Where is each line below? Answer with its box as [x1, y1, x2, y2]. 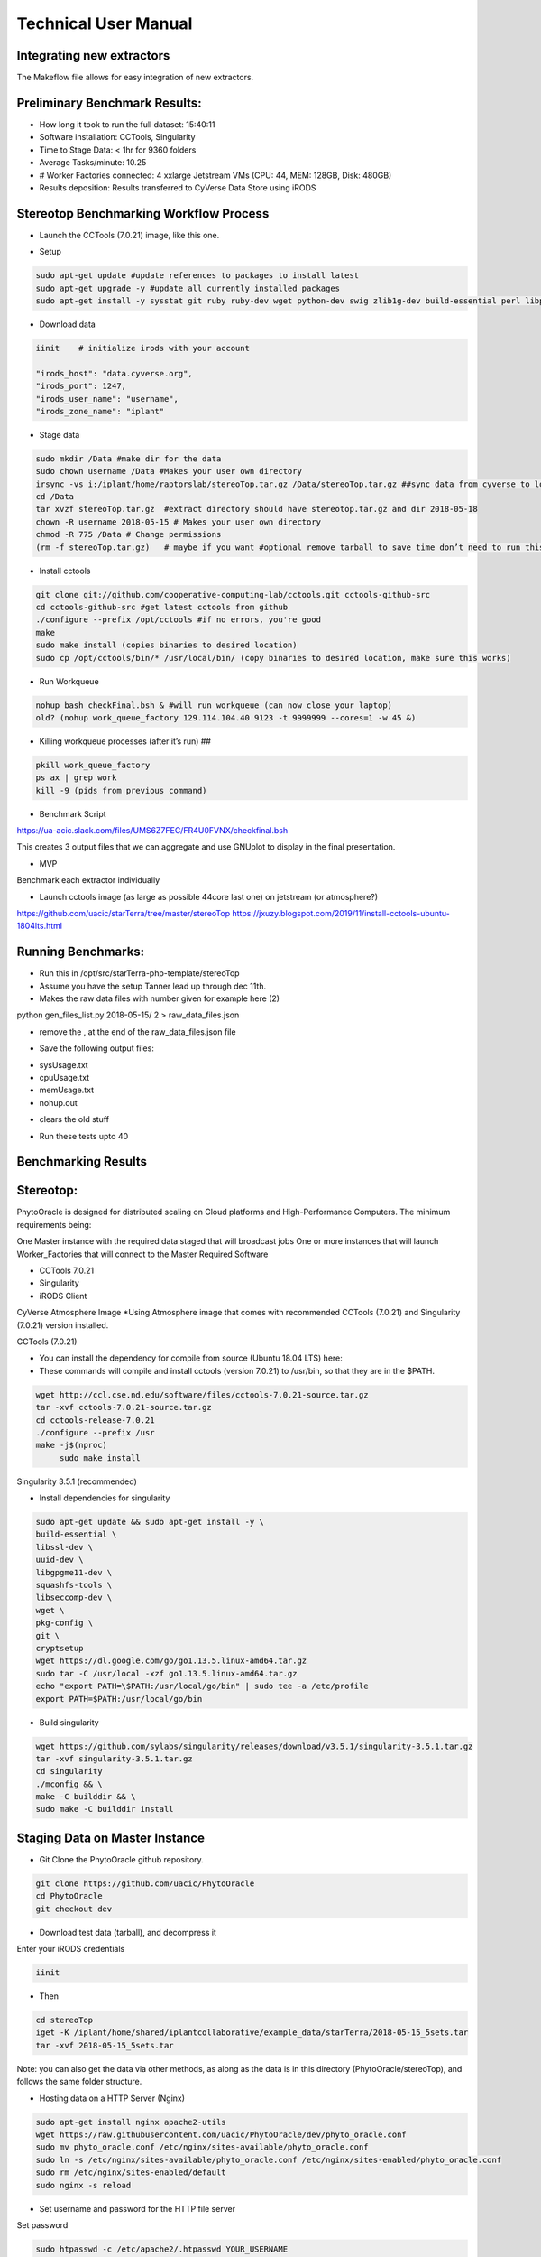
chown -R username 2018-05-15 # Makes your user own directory [35, 516, 322, 527]
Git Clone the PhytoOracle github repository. [39, 1853, 205, 1864]
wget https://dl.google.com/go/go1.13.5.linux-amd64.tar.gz [35, 1656, 307, 1666]
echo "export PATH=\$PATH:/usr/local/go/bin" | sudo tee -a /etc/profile [35, 1681, 369, 1692]
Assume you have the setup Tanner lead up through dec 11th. [39, 980, 266, 991]
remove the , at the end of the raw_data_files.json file [39, 1026, 236, 1037]
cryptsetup [35, 1643, 84, 1653]
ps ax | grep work [35, 773, 117, 783]
